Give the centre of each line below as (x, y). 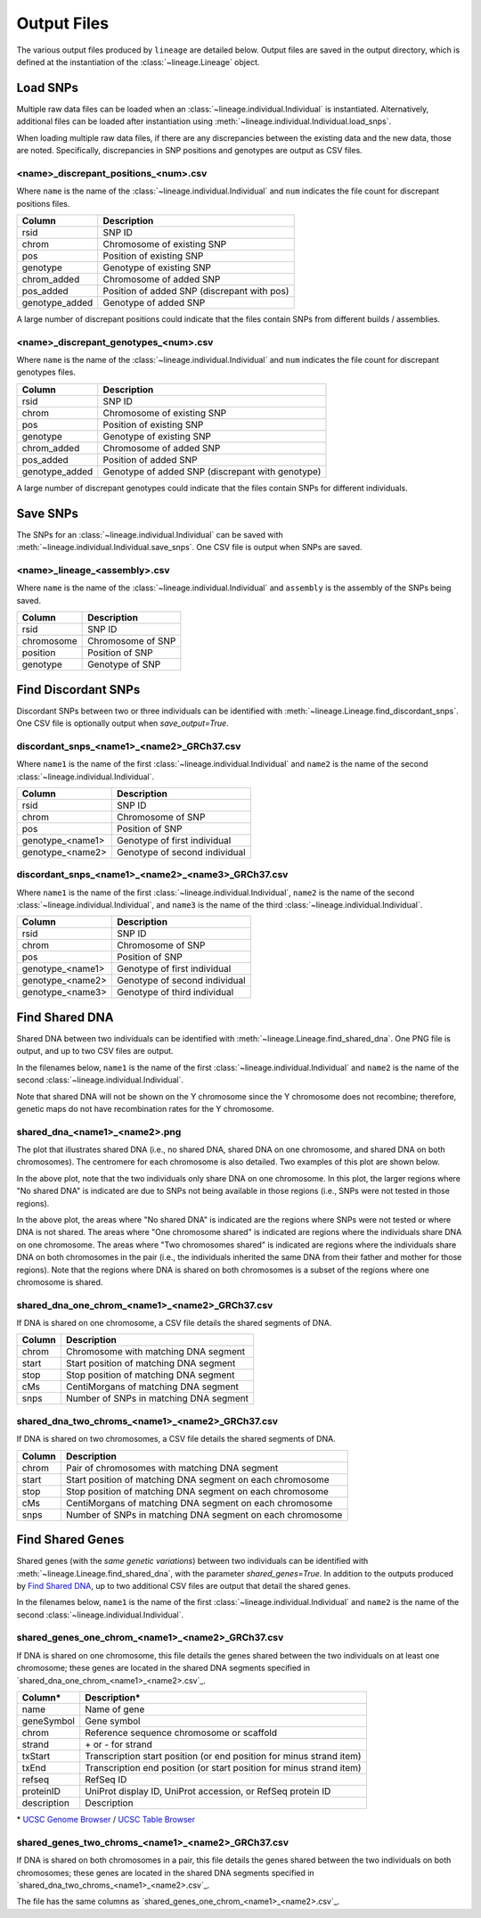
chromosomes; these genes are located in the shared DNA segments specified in (166, 1873)
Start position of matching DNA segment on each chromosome (197, 1479)
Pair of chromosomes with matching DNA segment (172, 1468)
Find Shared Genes (70, 1539)
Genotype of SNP (124, 664)
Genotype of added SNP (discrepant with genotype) (212, 471)
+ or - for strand (119, 1745)
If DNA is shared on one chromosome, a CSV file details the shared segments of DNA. (174, 1323)
